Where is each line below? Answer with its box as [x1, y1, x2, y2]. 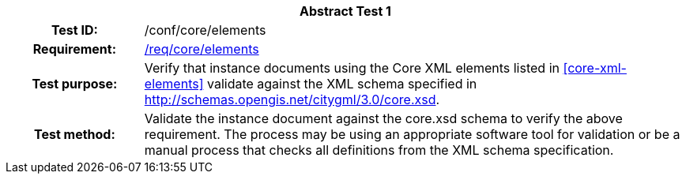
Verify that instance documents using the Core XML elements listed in [144, 60, 560, 76]
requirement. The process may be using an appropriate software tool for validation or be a [144, 126, 680, 142]
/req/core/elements [144, 41, 259, 57]
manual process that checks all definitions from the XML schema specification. [144, 142, 614, 158]
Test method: [33, 126, 115, 142]
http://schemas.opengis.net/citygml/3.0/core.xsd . [144, 92, 440, 107]
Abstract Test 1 [300, 3, 391, 19]
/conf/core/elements [144, 22, 266, 38]
